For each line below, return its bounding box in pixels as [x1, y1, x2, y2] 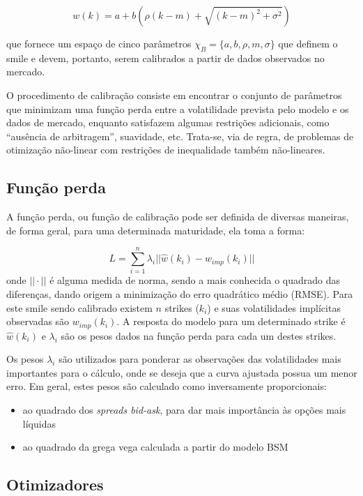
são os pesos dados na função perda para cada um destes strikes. [61, 328, 337, 343]
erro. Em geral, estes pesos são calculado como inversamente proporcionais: [6, 379, 327, 393]
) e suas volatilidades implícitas [207, 300, 341, 315]
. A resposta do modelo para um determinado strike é [116, 314, 346, 329]
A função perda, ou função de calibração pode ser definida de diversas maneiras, [6, 209, 349, 224]
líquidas [22, 416, 56, 430]
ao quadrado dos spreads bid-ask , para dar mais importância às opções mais [22, 403, 346, 417]
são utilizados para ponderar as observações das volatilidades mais [59, 352, 341, 366]
